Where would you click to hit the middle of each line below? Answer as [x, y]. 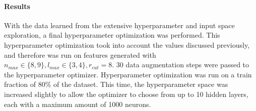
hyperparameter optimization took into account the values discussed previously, [127, 44]
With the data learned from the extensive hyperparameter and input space [119, 25]
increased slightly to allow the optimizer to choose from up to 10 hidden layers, [126, 94]
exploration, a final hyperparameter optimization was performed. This [112, 35]
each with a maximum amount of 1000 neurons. [78, 104]
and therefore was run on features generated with [80, 54]
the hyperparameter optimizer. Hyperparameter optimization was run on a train [128, 74]
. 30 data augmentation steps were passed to [181, 65]
